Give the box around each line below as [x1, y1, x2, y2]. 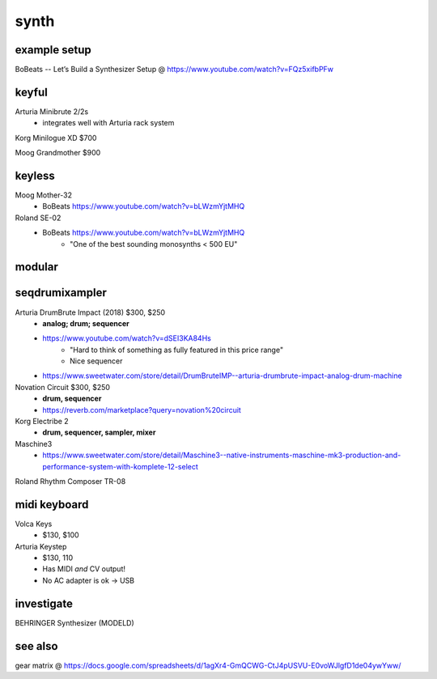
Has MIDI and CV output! [42, 564, 125, 574]
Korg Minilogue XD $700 [15, 133, 97, 142]
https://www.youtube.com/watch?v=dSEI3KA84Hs [42, 333, 212, 343]
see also [15, 639, 58, 653]
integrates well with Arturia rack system [42, 118, 175, 128]
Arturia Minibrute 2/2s [15, 106, 89, 117]
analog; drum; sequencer [42, 318, 129, 328]
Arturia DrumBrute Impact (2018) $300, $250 [15, 308, 166, 317]
